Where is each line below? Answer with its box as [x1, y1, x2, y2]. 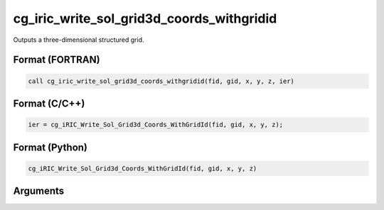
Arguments [13, 185, 65, 197]
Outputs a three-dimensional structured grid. [13, 35, 145, 44]
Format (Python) [13, 141, 88, 153]
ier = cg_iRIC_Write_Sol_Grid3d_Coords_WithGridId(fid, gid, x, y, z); [28, 121, 284, 129]
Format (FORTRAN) [13, 54, 100, 66]
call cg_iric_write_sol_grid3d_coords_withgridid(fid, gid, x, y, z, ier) [28, 77, 295, 85]
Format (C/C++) [13, 97, 85, 109]
